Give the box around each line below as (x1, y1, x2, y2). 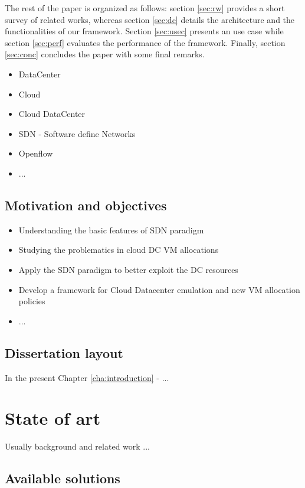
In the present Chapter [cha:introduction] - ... (5, 371, 169, 383)
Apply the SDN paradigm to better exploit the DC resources (18, 263, 238, 275)
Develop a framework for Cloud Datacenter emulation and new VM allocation (18, 283, 300, 295)
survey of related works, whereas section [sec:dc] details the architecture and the (5, 13, 295, 25)
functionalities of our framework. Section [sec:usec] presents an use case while (5, 25, 284, 37)
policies (18, 295, 45, 307)
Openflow (18, 147, 53, 160)
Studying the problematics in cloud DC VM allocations (18, 243, 219, 256)
